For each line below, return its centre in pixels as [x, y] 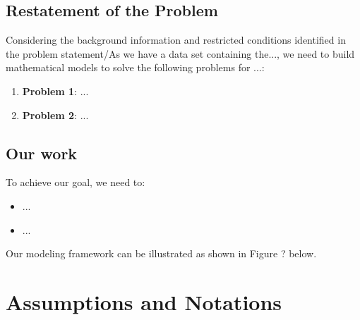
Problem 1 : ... [55, 91]
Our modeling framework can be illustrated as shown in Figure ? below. [161, 253]
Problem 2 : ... [55, 115]
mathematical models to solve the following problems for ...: [135, 67]
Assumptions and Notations [144, 301]
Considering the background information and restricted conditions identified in [176, 40]
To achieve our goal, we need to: [76, 182]
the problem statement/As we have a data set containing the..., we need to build [180, 53]
